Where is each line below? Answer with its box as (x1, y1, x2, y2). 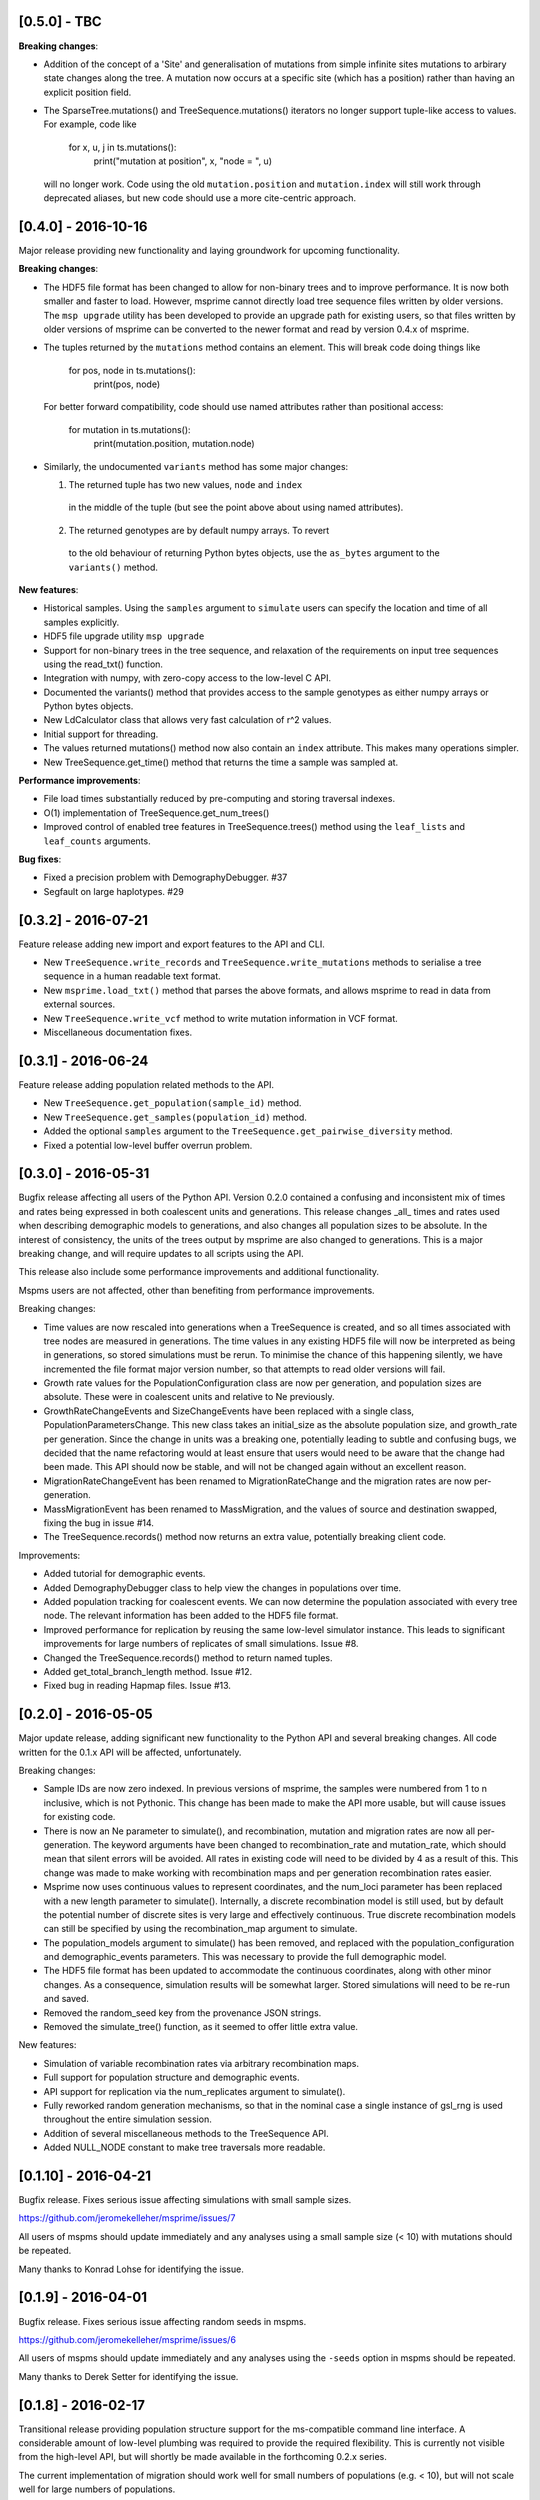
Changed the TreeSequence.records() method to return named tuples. (43, 1651, 334, 1664)
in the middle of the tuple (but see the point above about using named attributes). (68, 501, 404, 514)
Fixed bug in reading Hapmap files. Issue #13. (43, 1680, 232, 1692)
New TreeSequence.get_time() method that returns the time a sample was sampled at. (43, 756, 399, 768)
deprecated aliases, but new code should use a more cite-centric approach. (43, 192, 357, 204)
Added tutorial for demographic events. (43, 1568, 206, 1580)
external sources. (43, 998, 116, 1010)
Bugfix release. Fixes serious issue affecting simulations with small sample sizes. (18, 2194, 352, 2206)
